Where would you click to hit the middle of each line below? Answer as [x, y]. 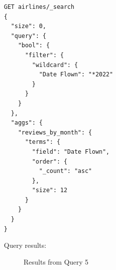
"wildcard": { [55, 65]
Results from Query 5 [56, 261]
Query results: [25, 245]
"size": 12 [50, 190]
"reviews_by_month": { [55, 132]
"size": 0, [29, 26]
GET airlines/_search [39, 7]
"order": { [50, 161]
